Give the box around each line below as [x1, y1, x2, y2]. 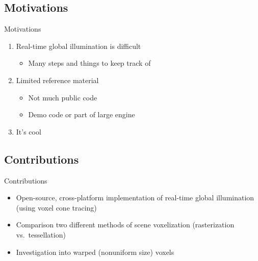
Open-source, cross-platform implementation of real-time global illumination [16, 192, 254, 203]
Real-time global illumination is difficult [16, 40, 141, 51]
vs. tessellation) [16, 229, 66, 240]
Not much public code [28, 92, 97, 102]
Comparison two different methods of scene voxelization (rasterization [16, 219, 235, 230]
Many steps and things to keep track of [28, 58, 151, 68]
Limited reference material [16, 74, 99, 85]
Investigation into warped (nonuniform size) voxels [16, 246, 174, 257]
